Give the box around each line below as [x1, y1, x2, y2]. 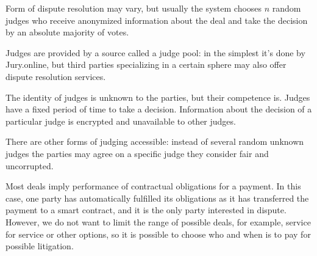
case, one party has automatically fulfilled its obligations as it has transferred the [5, 191, 309, 204]
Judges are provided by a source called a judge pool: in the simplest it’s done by [5, 46, 305, 59]
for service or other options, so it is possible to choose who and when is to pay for [5, 227, 311, 240]
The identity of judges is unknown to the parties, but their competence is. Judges [5, 90, 310, 103]
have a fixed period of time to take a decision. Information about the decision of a [5, 103, 312, 115]
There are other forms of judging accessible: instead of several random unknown [5, 135, 304, 148]
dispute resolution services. [5, 70, 106, 82]
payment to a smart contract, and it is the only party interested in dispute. [5, 203, 287, 216]
